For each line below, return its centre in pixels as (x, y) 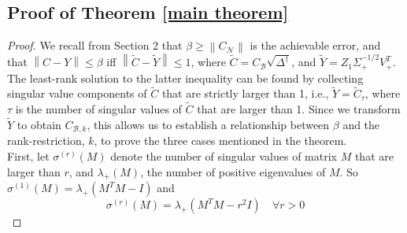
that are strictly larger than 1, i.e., (245, 93)
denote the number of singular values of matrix (224, 156)
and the (361, 124)
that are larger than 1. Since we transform (299, 109)
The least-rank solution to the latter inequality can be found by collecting (185, 78)
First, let (28, 156)
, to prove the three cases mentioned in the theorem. (220, 141)
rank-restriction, (46, 141)
